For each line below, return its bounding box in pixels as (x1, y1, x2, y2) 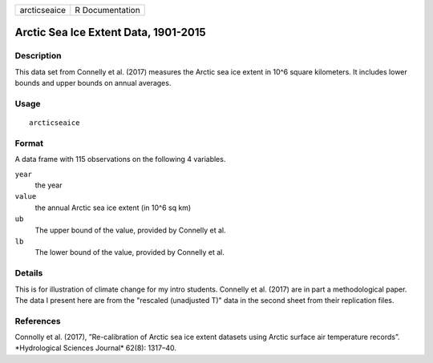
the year (34, 180, 63, 190)
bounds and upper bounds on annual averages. (14, 79, 172, 88)
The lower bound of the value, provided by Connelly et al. (34, 248, 225, 257)
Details (14, 268, 43, 279)
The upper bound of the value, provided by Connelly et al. (34, 225, 226, 235)
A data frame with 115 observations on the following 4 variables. (14, 155, 226, 164)
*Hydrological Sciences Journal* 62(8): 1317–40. (14, 343, 176, 353)
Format (14, 137, 44, 148)
